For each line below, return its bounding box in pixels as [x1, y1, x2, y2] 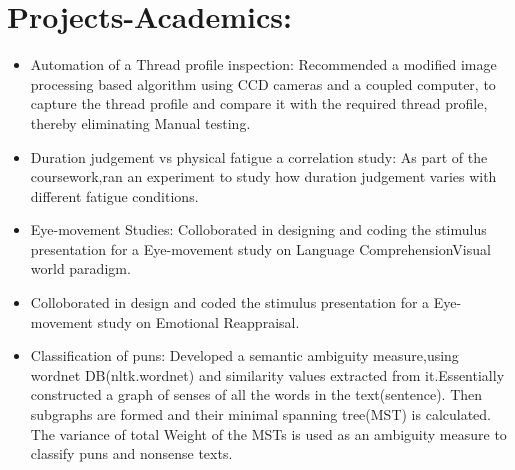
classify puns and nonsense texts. [30, 443, 233, 464]
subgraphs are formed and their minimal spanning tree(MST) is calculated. [30, 404, 492, 425]
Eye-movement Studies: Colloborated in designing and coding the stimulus [30, 219, 487, 240]
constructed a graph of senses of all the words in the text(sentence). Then [30, 384, 483, 405]
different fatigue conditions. [30, 185, 199, 206]
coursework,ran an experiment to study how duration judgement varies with [30, 166, 497, 187]
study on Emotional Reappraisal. [97, 311, 300, 332]
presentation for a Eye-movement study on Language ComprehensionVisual [30, 238, 491, 259]
